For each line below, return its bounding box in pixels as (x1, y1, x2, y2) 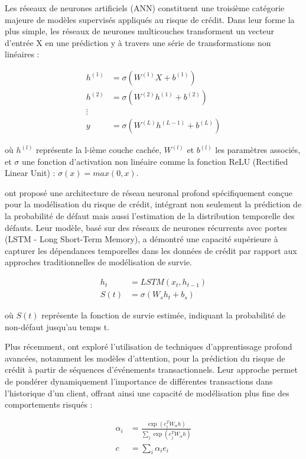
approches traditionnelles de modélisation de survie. (5, 256, 193, 268)
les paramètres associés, (215, 144, 301, 156)
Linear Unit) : (5, 167, 56, 179)
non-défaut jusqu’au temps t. (5, 320, 110, 333)
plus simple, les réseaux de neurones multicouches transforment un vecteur (5, 25, 275, 37)
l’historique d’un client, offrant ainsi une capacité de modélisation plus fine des (5, 386, 289, 399)
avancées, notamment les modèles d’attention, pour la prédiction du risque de (5, 351, 285, 364)
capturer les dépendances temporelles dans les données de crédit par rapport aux (5, 244, 297, 256)
